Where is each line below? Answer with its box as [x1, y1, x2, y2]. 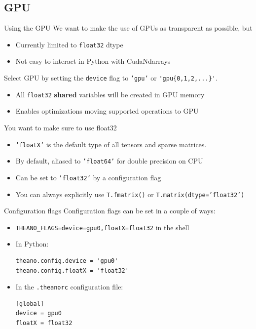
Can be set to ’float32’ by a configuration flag [15, 172, 161, 182]
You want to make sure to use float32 [4, 122, 117, 132]
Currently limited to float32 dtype [15, 39, 123, 49]
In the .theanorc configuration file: [15, 282, 123, 292]
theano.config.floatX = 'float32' [15, 267, 129, 274]
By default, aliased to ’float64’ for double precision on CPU [15, 156, 203, 166]
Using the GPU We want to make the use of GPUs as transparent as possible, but [4, 23, 253, 33]
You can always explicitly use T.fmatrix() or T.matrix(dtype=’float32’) [15, 189, 245, 199]
